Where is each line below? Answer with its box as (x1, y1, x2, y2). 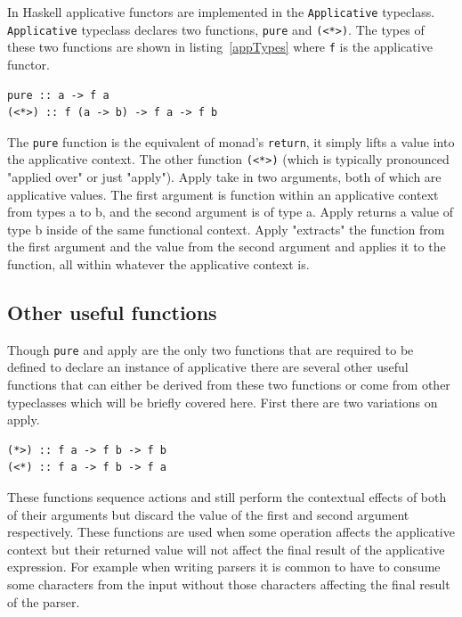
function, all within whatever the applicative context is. (7, 255, 310, 274)
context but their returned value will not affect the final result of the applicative (7, 539, 445, 558)
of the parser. (7, 592, 80, 611)
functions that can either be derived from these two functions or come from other (7, 375, 450, 394)
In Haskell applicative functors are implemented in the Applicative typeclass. (7, 3, 435, 21)
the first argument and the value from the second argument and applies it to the (7, 237, 446, 256)
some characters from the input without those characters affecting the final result (7, 575, 450, 594)
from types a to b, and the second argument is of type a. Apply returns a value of (7, 202, 453, 221)
